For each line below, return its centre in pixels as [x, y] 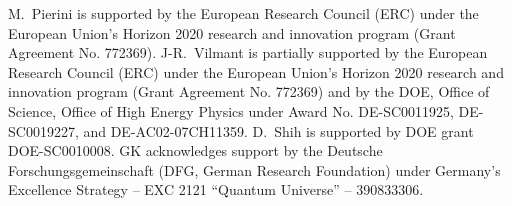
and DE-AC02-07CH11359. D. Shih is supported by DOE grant [278, 130]
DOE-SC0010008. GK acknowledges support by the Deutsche [195, 150]
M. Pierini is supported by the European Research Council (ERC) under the [243, 13]
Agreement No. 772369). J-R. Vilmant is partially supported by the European [248, 52]
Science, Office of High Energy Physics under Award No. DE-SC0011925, [231, 110]
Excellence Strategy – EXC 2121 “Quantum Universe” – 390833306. [216, 189]
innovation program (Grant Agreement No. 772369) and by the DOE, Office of [249, 91]
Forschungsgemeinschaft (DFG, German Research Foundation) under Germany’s [254, 169]
